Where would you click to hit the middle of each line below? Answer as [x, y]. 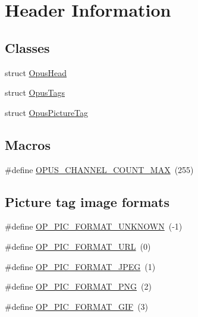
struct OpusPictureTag [47, 112]
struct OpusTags [35, 92]
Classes [27, 47]
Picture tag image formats [87, 201]
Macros [28, 144]
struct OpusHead [36, 72]
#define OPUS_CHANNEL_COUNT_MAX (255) [99, 169]
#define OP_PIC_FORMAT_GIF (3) [77, 306]
